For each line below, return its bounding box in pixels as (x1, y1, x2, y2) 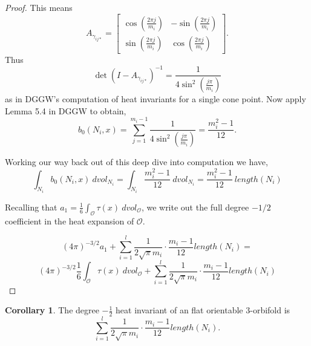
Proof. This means (5, 1, 73, 13)
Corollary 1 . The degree (5, 304, 99, 316)
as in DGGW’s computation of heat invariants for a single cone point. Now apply (5, 93, 306, 105)
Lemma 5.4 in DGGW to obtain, (5, 104, 126, 117)
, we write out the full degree (141, 200, 249, 213)
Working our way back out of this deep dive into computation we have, (5, 155, 268, 168)
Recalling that (5, 200, 57, 213)
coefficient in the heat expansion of (5, 214, 134, 227)
